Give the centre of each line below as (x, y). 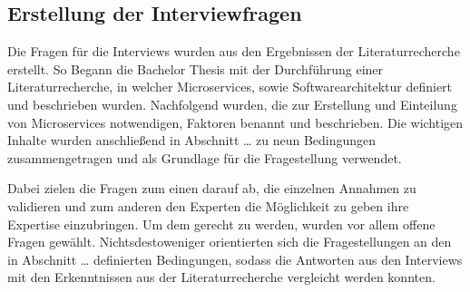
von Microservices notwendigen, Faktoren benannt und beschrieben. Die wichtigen (235, 122)
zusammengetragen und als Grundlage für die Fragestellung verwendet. (205, 157)
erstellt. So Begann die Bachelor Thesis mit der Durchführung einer (196, 68)
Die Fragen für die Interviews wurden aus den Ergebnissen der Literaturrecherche (234, 51)
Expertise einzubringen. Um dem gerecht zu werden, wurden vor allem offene (221, 224)
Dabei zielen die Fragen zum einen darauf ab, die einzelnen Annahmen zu (212, 188)
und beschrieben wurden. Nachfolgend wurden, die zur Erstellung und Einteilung (232, 104)
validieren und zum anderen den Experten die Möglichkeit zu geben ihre (208, 205)
